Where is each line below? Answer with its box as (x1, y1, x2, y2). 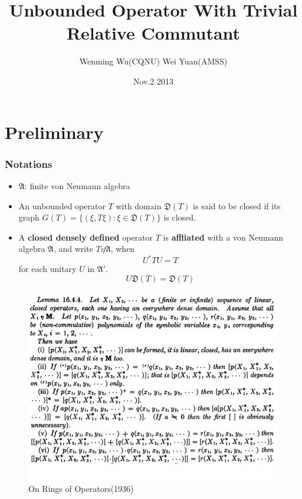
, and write (53, 242, 93, 255)
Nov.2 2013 (133, 74, 174, 87)
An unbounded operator (18, 199, 106, 212)
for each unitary (18, 263, 77, 275)
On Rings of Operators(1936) (28, 482, 134, 494)
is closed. (163, 211, 196, 223)
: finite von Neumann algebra (24, 179, 130, 192)
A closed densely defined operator (18, 231, 153, 243)
